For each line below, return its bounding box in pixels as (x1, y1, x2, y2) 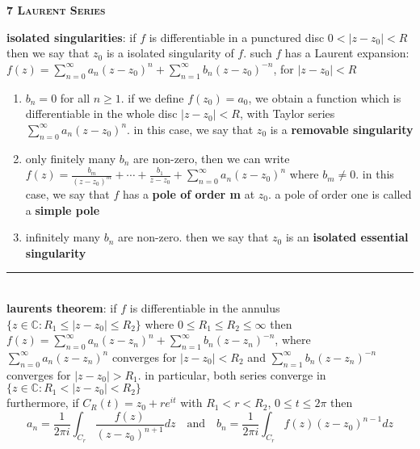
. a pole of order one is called (267, 186, 412, 203)
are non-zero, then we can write (133, 149, 290, 166)
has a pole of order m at (122, 186, 255, 203)
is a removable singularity (270, 120, 414, 137)
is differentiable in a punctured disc (149, 28, 325, 45)
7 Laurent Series (6, 2, 106, 18)
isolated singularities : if (6, 28, 136, 45)
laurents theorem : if (6, 300, 117, 316)
